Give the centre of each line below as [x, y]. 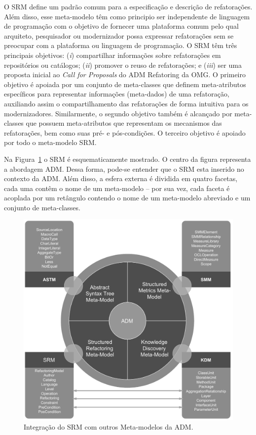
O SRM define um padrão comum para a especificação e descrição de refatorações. [128, 6]
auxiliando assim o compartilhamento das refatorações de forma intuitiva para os [126, 103]
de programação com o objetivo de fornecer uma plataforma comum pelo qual [121, 26]
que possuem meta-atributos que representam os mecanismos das [124, 123]
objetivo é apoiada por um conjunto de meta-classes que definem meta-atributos [125, 84]
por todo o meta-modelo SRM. [50, 142]
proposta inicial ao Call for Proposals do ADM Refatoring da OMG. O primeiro [125, 74]
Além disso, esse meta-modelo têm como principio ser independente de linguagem [127, 16]
